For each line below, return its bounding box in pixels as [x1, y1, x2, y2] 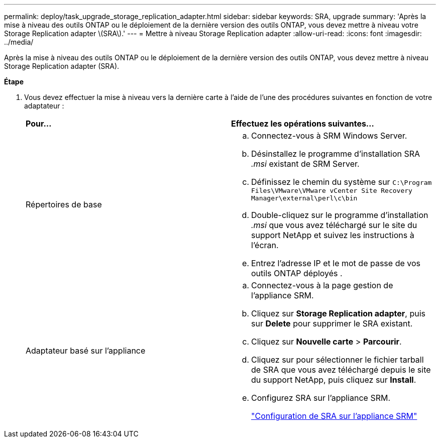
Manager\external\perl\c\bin [251, 194, 358, 202]
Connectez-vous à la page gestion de [251, 280, 393, 290]
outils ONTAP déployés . [251, 268, 343, 278]
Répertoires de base [26, 199, 102, 209]
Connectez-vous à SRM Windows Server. [251, 131, 407, 141]
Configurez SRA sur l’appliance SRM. [251, 393, 391, 403]
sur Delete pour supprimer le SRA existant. [251, 318, 413, 328]
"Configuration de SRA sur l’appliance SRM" [251, 411, 417, 421]
